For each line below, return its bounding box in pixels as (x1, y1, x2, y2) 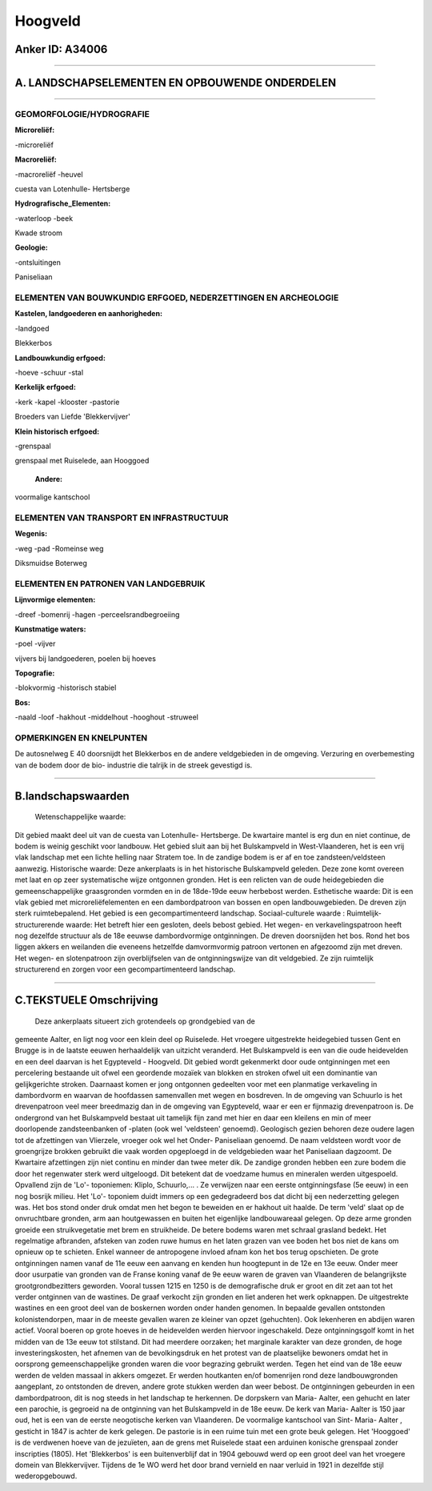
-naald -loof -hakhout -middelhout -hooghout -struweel (14, 712, 199, 722)
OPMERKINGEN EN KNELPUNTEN (14, 732, 148, 743)
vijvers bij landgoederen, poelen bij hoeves (14, 653, 156, 663)
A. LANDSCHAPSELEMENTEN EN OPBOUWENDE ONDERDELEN (14, 76, 337, 90)
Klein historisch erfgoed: (14, 427, 100, 436)
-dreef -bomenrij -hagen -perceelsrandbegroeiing (14, 609, 180, 619)
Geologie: (14, 242, 48, 252)
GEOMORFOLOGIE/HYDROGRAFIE (14, 108, 150, 119)
